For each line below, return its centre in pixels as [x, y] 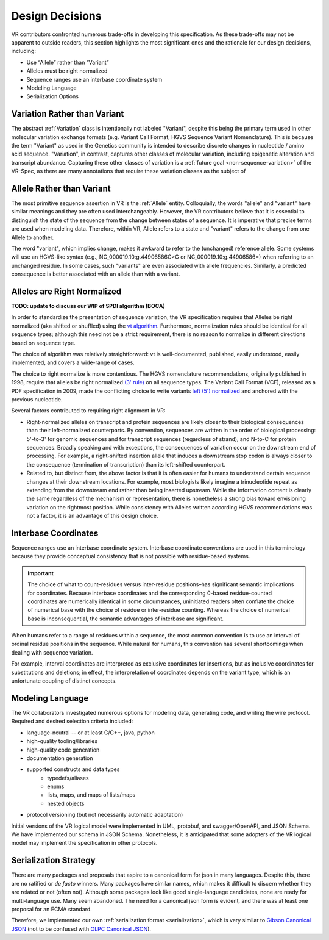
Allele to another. [33, 237]
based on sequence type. [43, 343]
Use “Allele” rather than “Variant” [68, 62]
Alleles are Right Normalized [66, 291]
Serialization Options [53, 96]
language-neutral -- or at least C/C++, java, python [91, 733]
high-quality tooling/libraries [62, 741]
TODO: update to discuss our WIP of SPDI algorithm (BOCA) [88, 306]
